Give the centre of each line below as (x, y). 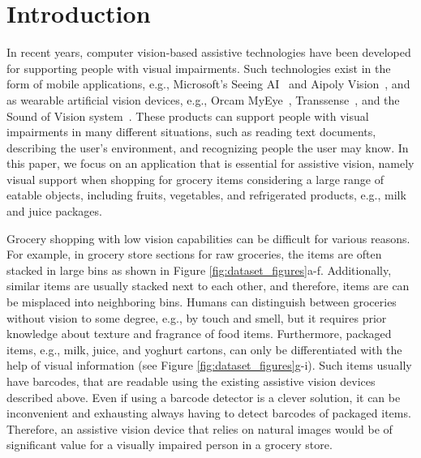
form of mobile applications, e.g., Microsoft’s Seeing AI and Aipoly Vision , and (208, 84)
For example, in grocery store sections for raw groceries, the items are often (194, 254)
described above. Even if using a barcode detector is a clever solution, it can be (204, 397)
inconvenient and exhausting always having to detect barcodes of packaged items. (209, 413)
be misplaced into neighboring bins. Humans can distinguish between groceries (202, 302)
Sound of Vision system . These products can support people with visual (188, 116)
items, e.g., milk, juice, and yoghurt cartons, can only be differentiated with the (204, 349)
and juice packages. (54, 211)
